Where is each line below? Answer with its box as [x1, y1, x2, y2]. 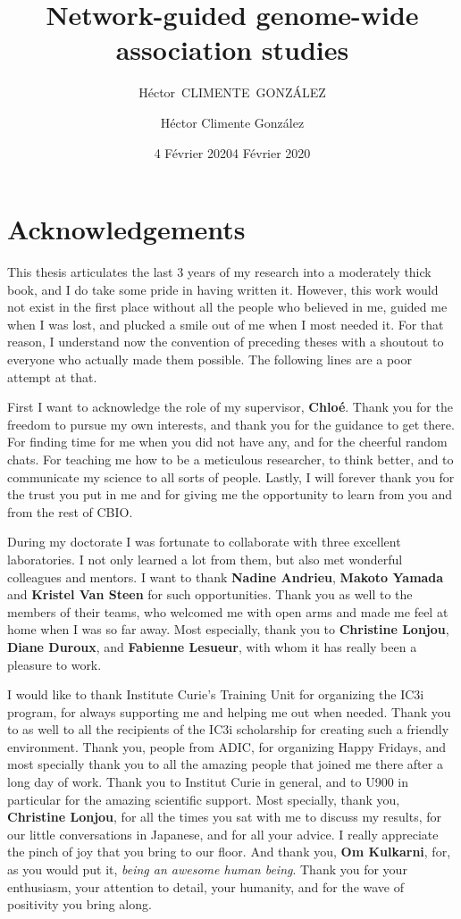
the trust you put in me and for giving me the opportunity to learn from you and [7, 485, 453, 504]
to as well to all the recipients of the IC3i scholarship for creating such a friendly [7, 720, 449, 739]
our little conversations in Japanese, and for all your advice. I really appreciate [7, 824, 439, 843]
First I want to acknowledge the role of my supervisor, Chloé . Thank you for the [7, 397, 453, 416]
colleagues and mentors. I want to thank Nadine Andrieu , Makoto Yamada [7, 567, 444, 586]
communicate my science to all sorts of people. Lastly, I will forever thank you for [7, 467, 455, 486]
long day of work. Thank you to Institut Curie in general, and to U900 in [7, 773, 409, 791]
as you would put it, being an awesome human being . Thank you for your [7, 860, 407, 879]
